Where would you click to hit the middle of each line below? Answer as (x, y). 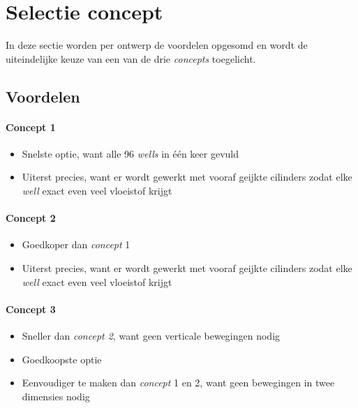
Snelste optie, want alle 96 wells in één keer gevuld (130, 153)
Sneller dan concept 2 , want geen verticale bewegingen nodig (151, 336)
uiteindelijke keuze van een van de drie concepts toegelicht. (131, 58)
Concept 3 (31, 309)
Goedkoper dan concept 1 (76, 244)
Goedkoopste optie (62, 359)
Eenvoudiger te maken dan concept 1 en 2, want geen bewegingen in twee (178, 383)
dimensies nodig (56, 396)
